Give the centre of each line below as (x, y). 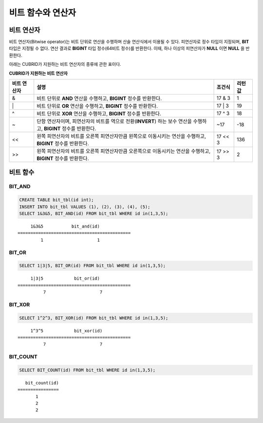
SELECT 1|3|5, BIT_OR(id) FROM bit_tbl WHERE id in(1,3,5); (93, 266)
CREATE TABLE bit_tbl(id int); (57, 200)
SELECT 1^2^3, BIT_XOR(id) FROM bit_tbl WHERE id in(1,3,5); (94, 318)
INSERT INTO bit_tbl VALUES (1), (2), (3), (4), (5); (85, 207)
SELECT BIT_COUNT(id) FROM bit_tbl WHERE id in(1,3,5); (87, 370)
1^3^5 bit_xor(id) (66, 331)
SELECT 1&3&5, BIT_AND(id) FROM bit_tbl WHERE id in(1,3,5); (94, 213)
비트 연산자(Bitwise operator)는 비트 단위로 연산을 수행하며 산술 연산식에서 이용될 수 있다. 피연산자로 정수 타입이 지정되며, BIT (129, 42)
